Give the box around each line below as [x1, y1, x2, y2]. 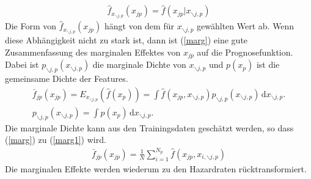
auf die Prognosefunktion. [197, 46, 293, 59]
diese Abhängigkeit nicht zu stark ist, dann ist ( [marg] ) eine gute [5, 34, 248, 46]
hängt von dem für [104, 20, 174, 32]
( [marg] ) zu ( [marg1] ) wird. [5, 133, 106, 146]
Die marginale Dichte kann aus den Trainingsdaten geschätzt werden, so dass [5, 121, 294, 134]
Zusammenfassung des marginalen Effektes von [5, 46, 181, 59]
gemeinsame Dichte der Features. [5, 72, 128, 85]
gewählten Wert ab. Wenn [197, 20, 295, 32]
